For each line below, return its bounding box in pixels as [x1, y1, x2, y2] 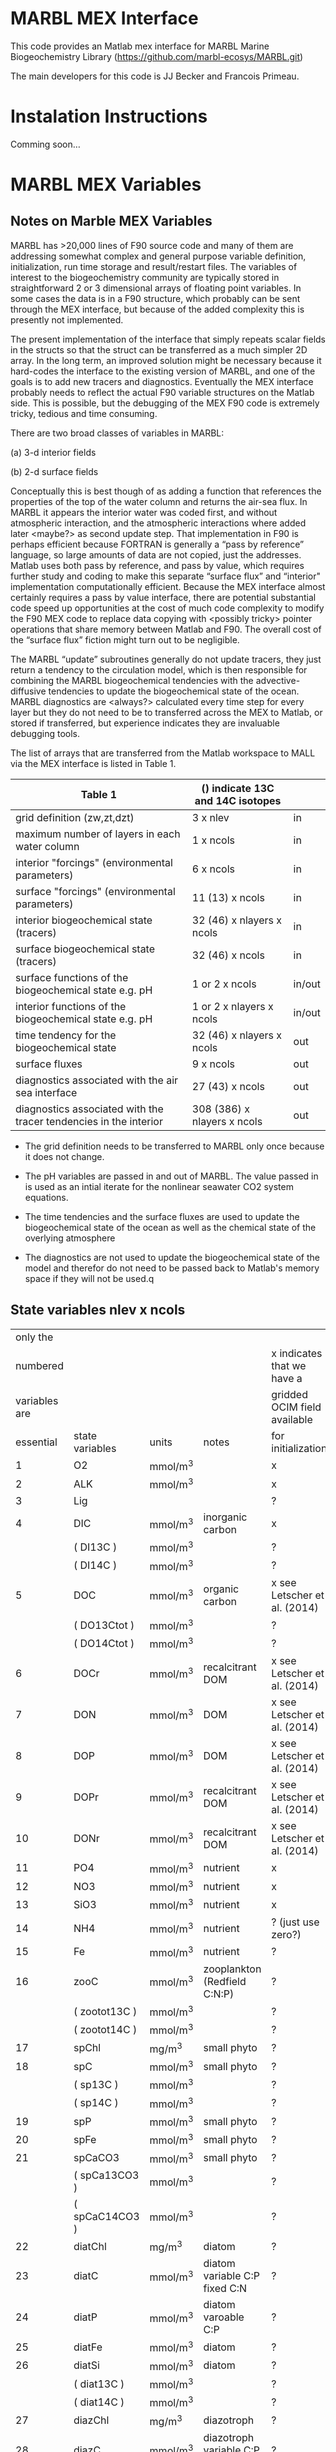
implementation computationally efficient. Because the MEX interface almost [10, 580, 326, 592]
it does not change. [24, 1150, 105, 1162]
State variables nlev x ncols [10, 1302, 186, 1319]
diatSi [73, 2358, 100, 2372]
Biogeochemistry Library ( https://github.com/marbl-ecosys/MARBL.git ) [10, 50, 304, 62]
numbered [15, 1358, 64, 1372]
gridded [271, 1387, 308, 1401]
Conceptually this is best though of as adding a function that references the [10, 485, 322, 497]
